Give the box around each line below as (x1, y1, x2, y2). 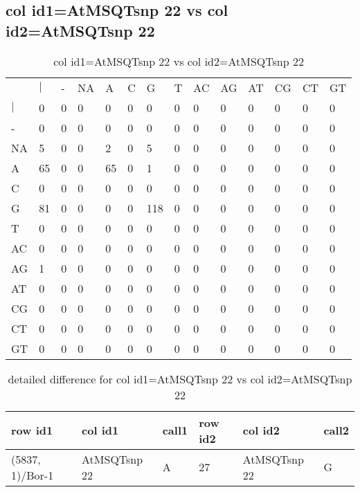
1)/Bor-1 (11, 466, 54, 483)
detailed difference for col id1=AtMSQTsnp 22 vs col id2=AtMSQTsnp (8, 370, 352, 387)
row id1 (11, 422, 53, 439)
